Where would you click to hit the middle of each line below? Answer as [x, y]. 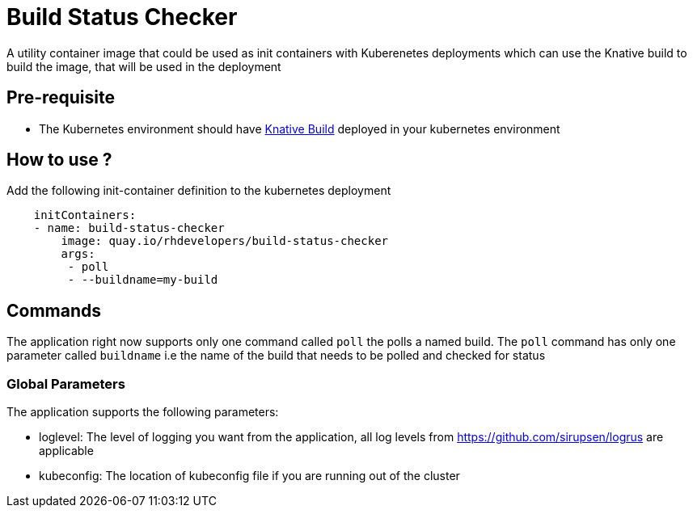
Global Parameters [66, 383]
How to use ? [59, 160]
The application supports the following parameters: [143, 412]
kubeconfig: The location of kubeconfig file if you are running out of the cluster [249, 476]
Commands [54, 310]
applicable [66, 451]
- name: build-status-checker [129, 228]
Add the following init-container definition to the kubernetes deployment [199, 191]
